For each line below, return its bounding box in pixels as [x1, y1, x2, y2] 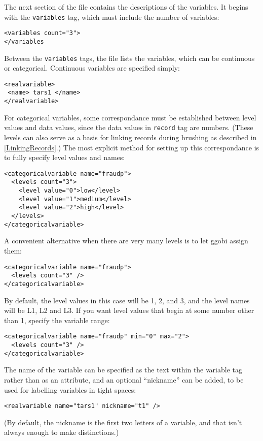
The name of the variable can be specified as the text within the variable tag [4, 364, 242, 375]
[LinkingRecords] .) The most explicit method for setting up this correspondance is [4, 142, 259, 152]
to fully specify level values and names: [4, 152, 125, 163]
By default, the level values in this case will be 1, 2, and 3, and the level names [4, 295, 250, 305]
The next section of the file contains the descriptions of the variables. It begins [4, 2, 248, 12]
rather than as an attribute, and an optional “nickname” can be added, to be [4, 374, 244, 385]
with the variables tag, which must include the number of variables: [4, 11, 219, 22]
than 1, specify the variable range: [4, 314, 110, 325]
